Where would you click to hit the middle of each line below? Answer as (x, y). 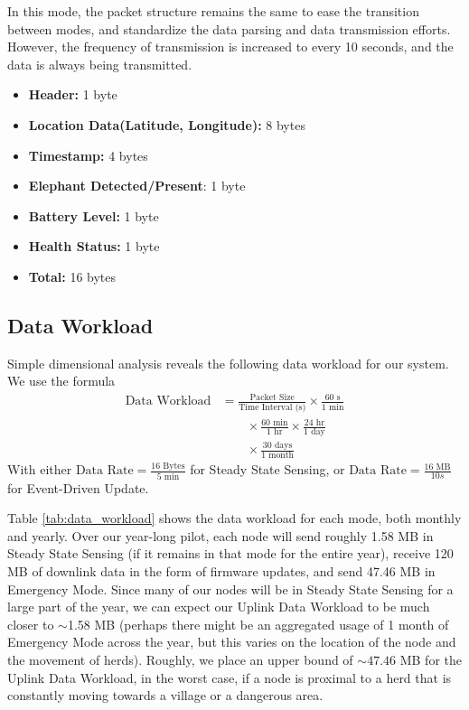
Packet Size (272, 397)
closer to (31, 624)
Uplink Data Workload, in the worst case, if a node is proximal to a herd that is (230, 677)
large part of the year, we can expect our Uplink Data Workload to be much (219, 607)
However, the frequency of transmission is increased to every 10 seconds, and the (230, 47)
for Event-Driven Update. (78, 487)
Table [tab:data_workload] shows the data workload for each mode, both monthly (234, 518)
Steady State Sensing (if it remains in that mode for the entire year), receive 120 (230, 553)
